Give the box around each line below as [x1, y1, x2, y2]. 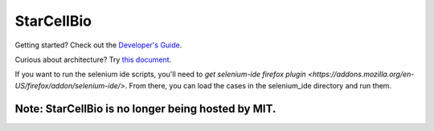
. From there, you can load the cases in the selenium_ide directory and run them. [125, 80, 392, 90]
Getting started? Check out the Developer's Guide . [14, 40, 182, 50]
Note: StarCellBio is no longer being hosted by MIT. [14, 101, 276, 116]
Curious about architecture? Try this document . [14, 55, 172, 64]
